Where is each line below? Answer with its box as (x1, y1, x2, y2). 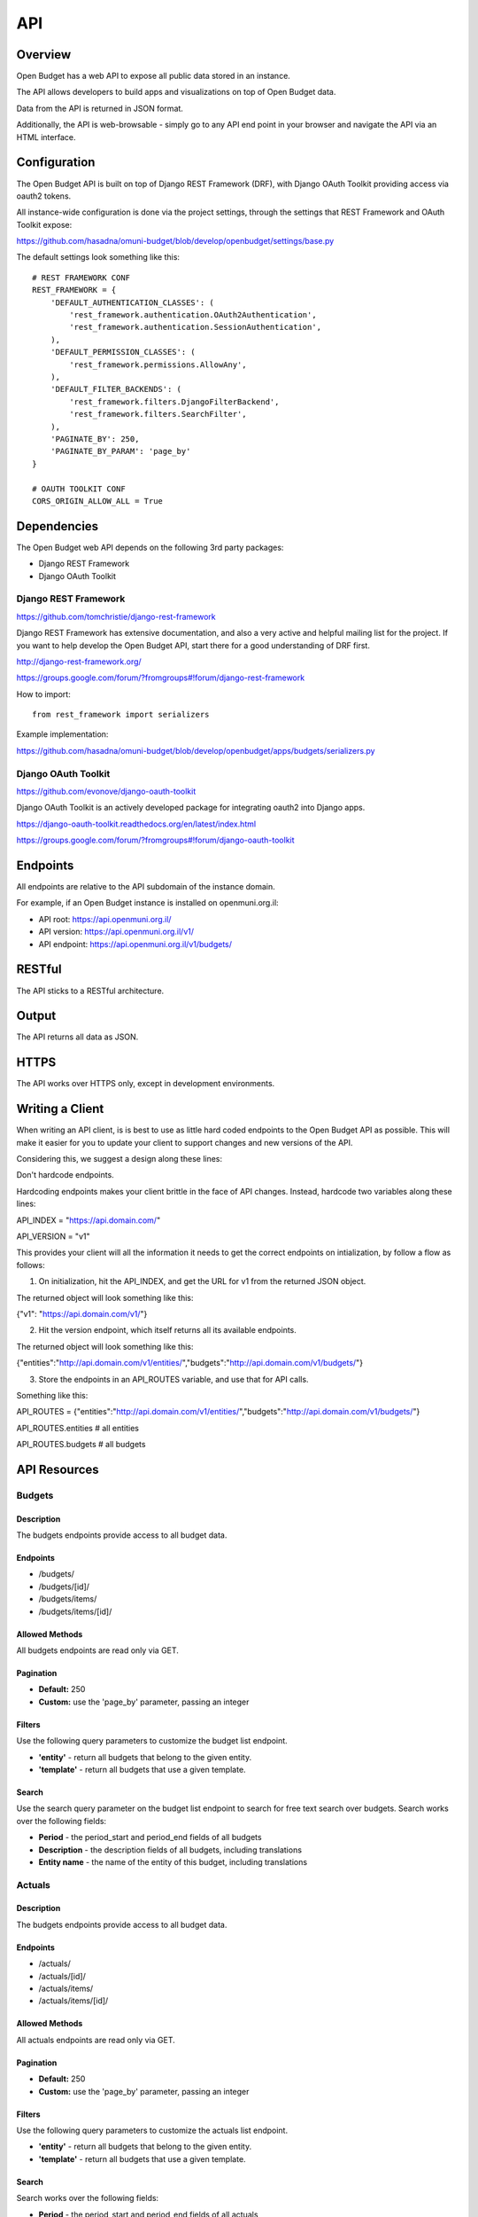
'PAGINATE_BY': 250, (50, 434, 140, 443)
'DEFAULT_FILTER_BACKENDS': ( (50, 384, 181, 395)
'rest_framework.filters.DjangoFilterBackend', (69, 396, 280, 407)
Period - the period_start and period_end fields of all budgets (38, 1832, 262, 1843)
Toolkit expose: (16, 219, 73, 230)
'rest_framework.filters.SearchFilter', (69, 409, 247, 419)
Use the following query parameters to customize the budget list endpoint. (16, 1735, 288, 1746)
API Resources (16, 1461, 99, 1477)
